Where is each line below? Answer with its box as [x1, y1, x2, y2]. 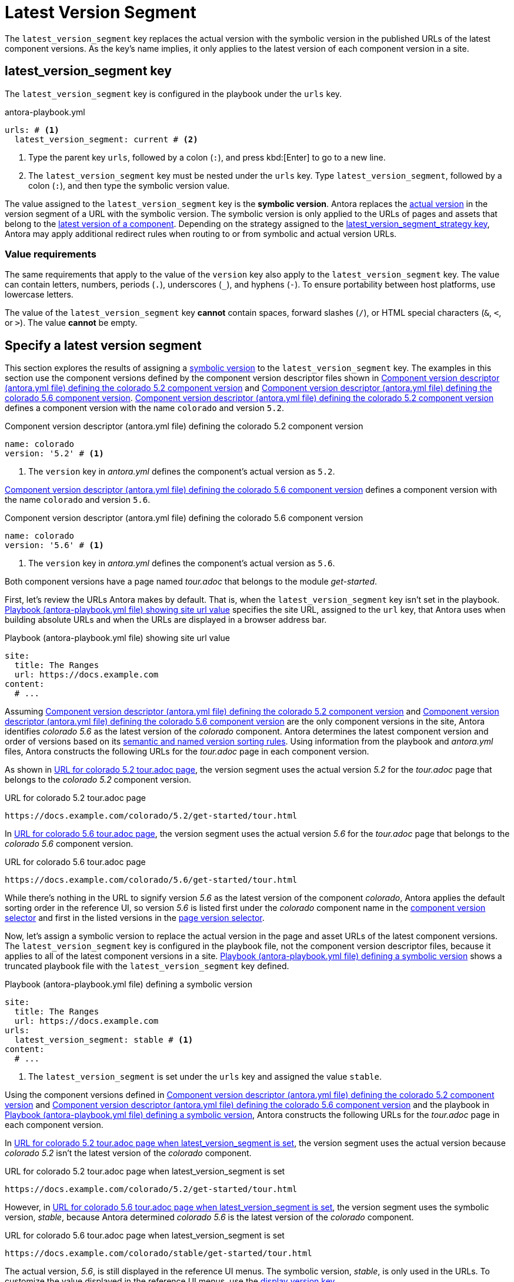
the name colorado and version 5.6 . [5, 495, 151, 505]
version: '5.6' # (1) [5, 540, 104, 550]
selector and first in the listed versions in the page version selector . [5, 913, 265, 923]
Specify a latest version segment [5, 338, 202, 353]
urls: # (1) [5, 125, 59, 135]
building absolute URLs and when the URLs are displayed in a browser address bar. [5, 615, 327, 625]
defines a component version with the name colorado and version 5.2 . [5, 403, 285, 413]
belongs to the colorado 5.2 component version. [5, 774, 191, 785]
